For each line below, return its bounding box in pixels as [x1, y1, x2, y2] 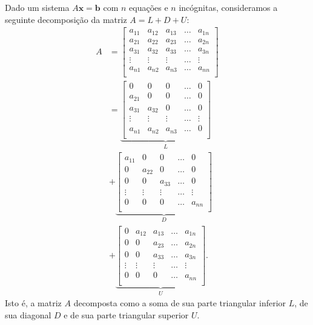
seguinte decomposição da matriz [5, 13, 127, 25]
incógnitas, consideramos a [179, 1, 278, 13]
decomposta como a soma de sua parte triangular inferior [73, 297, 286, 309]
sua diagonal [5, 308, 51, 321]
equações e [129, 1, 168, 13]
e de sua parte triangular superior [64, 308, 189, 321]
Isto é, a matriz [5, 297, 62, 309]
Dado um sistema [5, 1, 70, 13]
